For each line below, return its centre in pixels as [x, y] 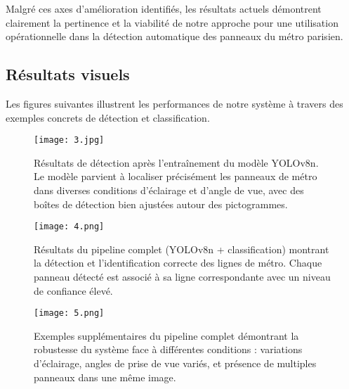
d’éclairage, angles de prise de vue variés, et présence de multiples [175, 363]
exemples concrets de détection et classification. [108, 117]
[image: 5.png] [69, 313]
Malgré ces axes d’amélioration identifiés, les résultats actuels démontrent [164, 8]
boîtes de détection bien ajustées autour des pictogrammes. [161, 204]
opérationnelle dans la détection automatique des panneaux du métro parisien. [174, 36]
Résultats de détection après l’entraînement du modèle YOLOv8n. [176, 162]
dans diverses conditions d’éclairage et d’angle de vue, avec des [169, 190]
